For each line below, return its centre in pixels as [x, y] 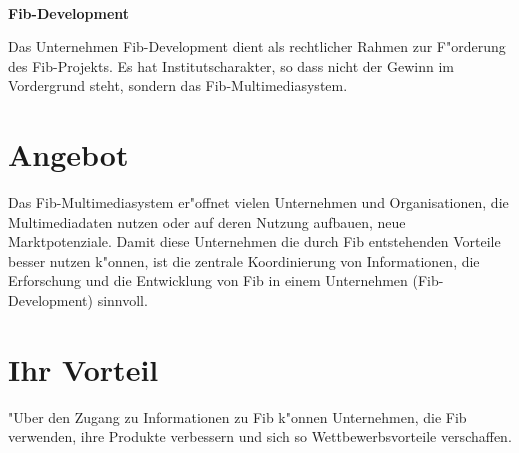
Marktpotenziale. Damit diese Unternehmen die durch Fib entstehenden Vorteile [254, 241]
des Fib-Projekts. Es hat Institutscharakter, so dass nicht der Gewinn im [231, 65]
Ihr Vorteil [83, 368]
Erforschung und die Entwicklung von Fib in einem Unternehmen [208, 280]
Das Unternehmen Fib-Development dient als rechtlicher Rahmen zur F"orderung [257, 46]
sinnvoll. [122, 300]
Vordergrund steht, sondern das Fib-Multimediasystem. [178, 85]
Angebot [68, 154]
